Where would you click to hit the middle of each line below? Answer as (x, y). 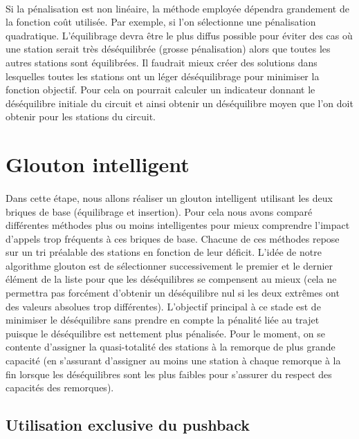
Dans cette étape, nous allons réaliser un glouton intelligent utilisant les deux (169, 197)
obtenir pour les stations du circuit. (81, 116)
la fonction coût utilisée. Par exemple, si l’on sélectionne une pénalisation (161, 22)
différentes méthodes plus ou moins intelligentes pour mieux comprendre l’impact (178, 225)
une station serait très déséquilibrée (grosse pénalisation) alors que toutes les (168, 49)
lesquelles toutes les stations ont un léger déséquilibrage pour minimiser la (163, 76)
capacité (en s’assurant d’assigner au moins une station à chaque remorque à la (173, 361)
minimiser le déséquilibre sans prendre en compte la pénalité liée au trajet (163, 320)
